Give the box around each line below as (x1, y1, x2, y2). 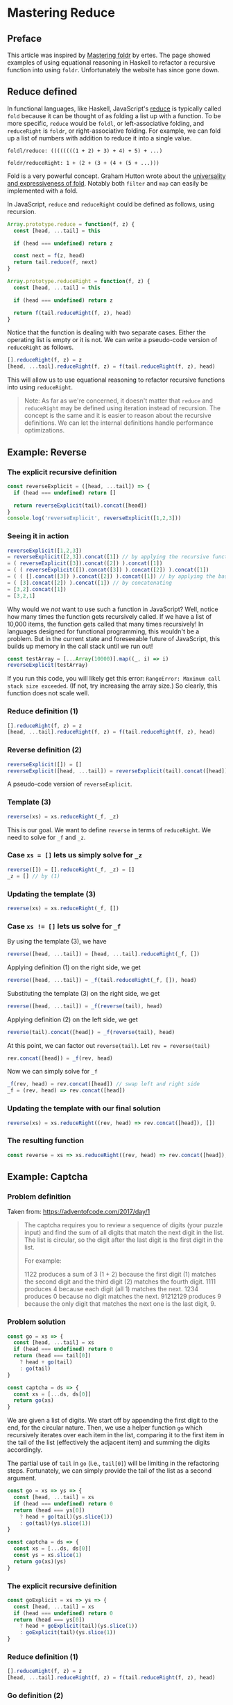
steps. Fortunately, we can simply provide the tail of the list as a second (7, 1466, 212, 1475)
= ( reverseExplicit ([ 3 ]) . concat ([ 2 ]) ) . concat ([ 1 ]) (7, 560, 163, 567)
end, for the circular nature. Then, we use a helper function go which (7, 1423, 202, 1432)
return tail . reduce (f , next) (13, 259, 98, 266)
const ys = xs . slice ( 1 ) (13, 1552, 82, 1559)
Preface (7, 33, 42, 45)
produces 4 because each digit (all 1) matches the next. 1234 (24, 1285, 199, 1293)
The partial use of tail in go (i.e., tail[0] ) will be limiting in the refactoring (7, 1459, 220, 1468)
